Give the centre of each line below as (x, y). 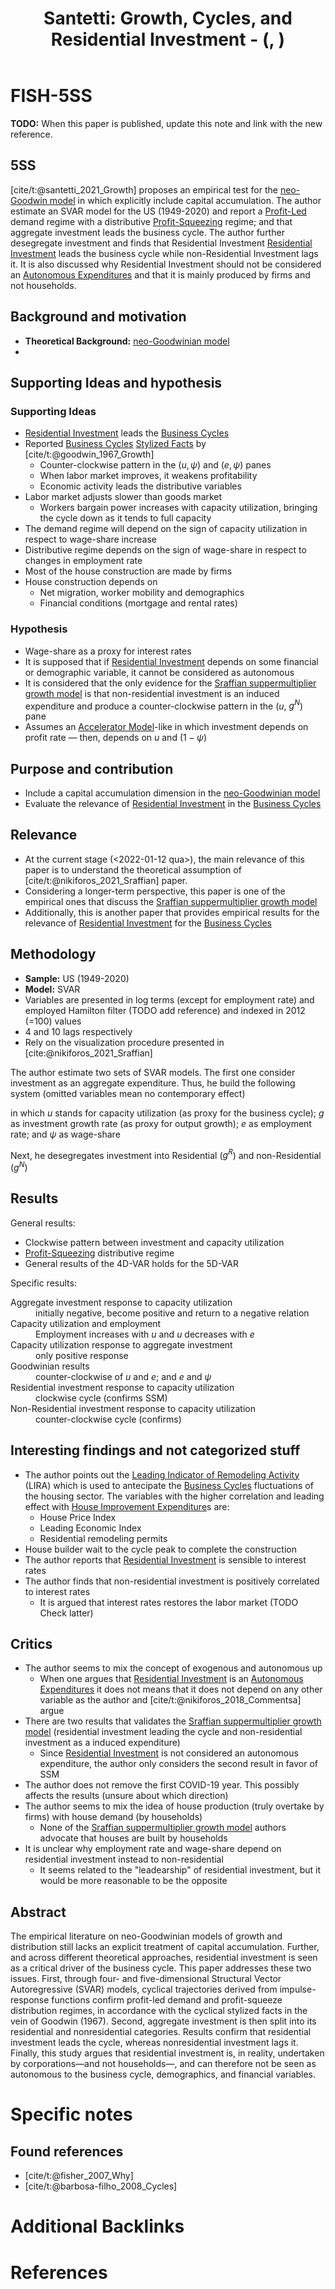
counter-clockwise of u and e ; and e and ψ (123, 1376)
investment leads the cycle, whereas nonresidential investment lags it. (154, 2043)
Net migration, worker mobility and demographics (142, 593)
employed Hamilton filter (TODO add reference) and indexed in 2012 (165, 1010)
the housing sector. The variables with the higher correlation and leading (174, 1496)
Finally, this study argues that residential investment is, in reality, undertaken (167, 2053)
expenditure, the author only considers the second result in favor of (179, 1764)
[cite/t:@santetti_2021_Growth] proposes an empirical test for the (144, 189)
